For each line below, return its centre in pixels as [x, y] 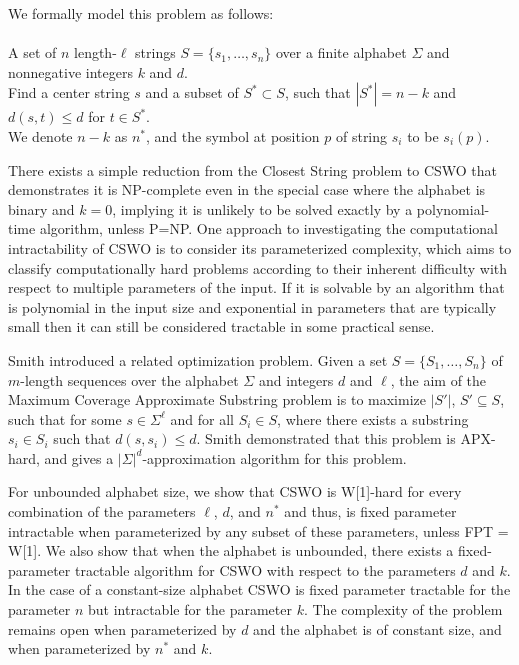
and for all [202, 418]
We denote [40, 135]
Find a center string [69, 92]
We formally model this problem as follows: [141, 13]
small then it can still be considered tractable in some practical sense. [221, 326]
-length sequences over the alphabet [129, 379]
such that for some [65, 418]
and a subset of [192, 92]
